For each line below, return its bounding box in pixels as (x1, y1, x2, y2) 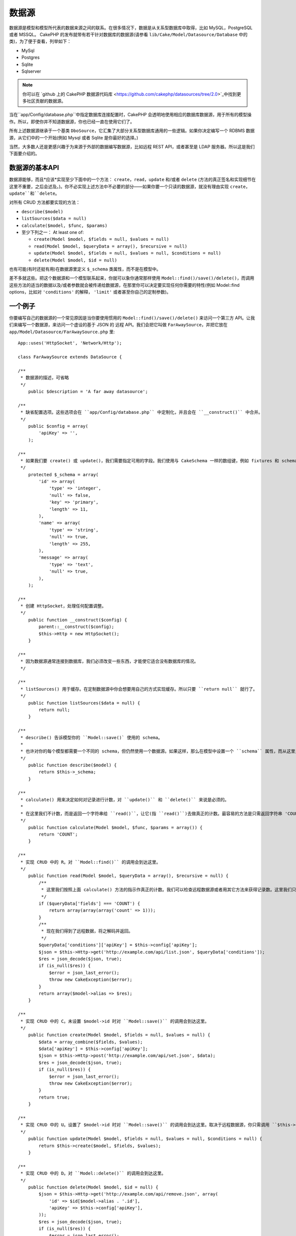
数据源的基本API (9, 164, 59, 172)
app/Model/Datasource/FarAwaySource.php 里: (9, 329, 115, 335)
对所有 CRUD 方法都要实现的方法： (9, 199, 80, 205)
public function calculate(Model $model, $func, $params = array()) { (28, 825, 203, 830)
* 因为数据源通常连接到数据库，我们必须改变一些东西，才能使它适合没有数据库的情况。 (20, 659, 199, 664)
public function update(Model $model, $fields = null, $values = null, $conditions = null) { (28, 1136, 262, 1142)
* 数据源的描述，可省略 (20, 375, 69, 381)
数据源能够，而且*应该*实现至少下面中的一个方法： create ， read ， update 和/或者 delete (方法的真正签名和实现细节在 (9, 177, 256, 182)
